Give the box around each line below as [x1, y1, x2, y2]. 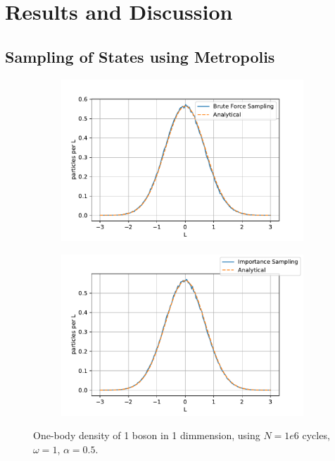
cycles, [302, 428, 330, 443]
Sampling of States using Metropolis [5, 45, 275, 67]
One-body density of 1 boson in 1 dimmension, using [33, 428, 260, 443]
